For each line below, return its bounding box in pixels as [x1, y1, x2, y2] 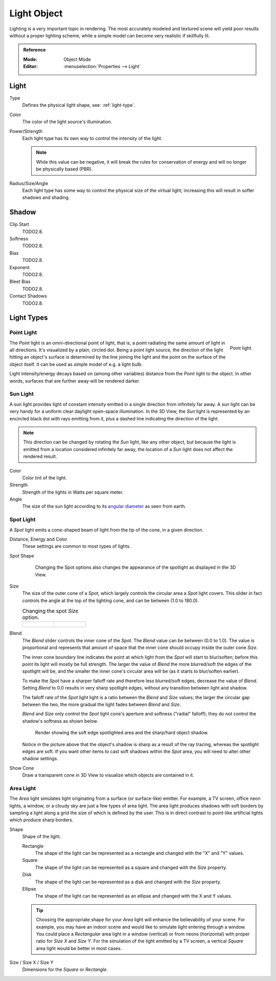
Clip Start [9, 221, 30, 228]
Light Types [9, 314, 48, 322]
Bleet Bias [9, 279, 31, 285]
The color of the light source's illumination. [22, 119, 112, 125]
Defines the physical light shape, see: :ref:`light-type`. [22, 102, 135, 108]
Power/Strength [9, 128, 43, 134]
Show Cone [9, 765, 34, 771]
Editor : [23, 63, 38, 70]
